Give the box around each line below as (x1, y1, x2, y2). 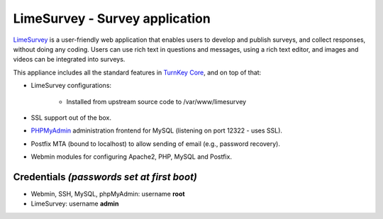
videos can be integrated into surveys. (13, 55, 126, 64)
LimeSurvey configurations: (30, 82, 112, 90)
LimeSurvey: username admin (30, 199, 119, 208)
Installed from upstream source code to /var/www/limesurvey (66, 97, 247, 106)
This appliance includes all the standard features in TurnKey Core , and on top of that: (13, 68, 262, 77)
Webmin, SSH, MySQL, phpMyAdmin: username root (30, 189, 185, 198)
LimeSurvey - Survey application (13, 11, 211, 26)
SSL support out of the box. (30, 113, 112, 122)
